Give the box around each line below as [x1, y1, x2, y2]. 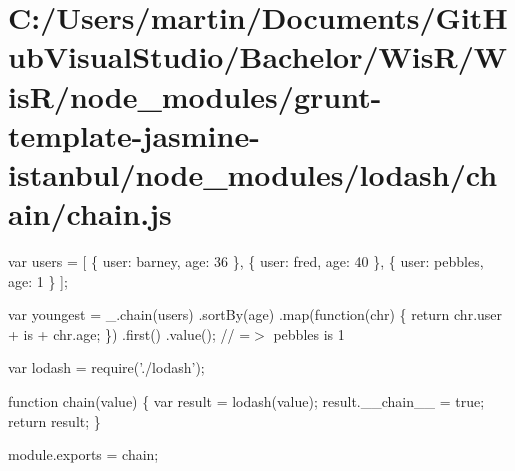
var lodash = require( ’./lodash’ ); [8, 357, 205, 378]
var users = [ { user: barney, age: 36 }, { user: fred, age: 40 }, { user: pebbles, [8, 251, 484, 272]
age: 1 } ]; [8, 270, 68, 291]
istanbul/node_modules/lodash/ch [8, 153, 498, 194]
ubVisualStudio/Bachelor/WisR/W [8, 36, 508, 77]
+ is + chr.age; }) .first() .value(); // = [8, 323, 251, 344]
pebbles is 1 [273, 323, 345, 344]
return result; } [8, 410, 101, 431]
